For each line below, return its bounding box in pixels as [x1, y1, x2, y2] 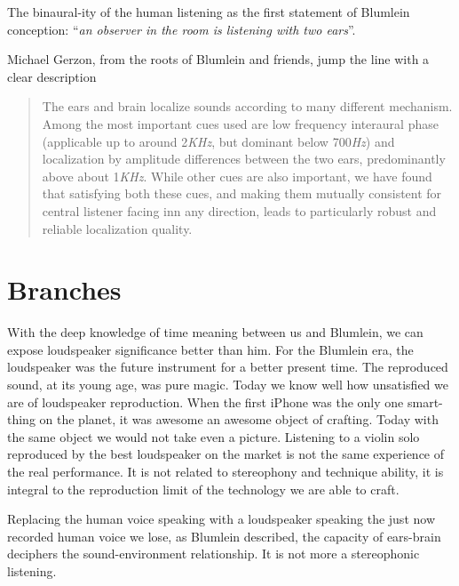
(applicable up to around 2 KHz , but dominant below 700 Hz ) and [42, 132, 395, 150]
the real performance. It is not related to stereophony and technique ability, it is [7, 462, 444, 480]
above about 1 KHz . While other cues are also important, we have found [42, 166, 432, 185]
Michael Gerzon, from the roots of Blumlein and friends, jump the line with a [7, 50, 430, 68]
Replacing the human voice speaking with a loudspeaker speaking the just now [7, 510, 435, 528]
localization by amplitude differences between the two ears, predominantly [42, 149, 446, 168]
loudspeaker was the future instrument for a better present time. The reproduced [7, 357, 448, 376]
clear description [7, 67, 97, 85]
